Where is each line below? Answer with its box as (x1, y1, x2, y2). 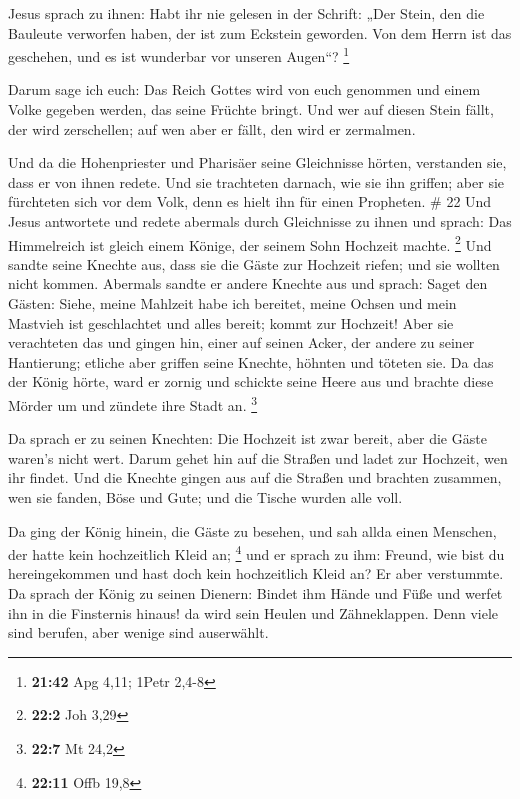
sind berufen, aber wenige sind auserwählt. (8, 622, 269, 643)
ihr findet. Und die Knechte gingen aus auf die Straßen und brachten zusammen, (8, 467, 502, 488)
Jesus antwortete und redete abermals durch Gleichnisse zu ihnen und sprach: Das (8, 211, 512, 231)
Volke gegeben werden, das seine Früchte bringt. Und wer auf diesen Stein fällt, (8, 99, 494, 120)
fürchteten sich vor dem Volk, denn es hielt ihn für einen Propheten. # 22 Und (8, 191, 492, 212)
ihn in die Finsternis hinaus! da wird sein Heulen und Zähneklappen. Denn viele (8, 602, 499, 623)
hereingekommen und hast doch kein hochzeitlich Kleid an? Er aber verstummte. (8, 563, 504, 584)
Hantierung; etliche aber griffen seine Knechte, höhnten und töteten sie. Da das (8, 351, 494, 372)
